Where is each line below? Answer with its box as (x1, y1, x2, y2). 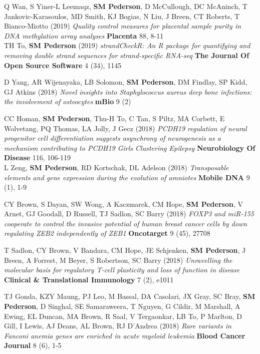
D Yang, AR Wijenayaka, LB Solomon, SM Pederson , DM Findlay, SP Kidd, (4, 77, 247, 87)
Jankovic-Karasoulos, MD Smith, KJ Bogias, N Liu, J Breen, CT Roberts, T (4, 11, 240, 21)
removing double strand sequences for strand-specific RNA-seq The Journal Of (4, 50, 249, 60)
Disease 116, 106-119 (4, 152, 71, 163)
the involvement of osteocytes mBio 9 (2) (4, 96, 131, 107)
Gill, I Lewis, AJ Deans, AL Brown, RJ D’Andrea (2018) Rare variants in (4, 320, 231, 331)
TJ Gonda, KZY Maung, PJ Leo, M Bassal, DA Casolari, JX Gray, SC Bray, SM (4, 291, 255, 301)
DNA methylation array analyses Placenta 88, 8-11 (4, 30, 164, 41)
